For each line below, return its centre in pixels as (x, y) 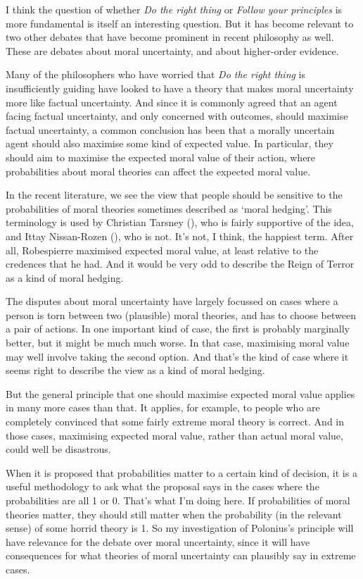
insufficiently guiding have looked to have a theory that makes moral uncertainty (180, 88)
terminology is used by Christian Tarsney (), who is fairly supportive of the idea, (180, 222)
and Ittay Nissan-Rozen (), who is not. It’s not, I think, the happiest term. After (180, 236)
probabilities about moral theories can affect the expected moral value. (158, 171)
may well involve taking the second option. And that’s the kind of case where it (177, 356)
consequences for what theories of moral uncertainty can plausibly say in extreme (181, 555)
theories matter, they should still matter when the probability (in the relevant (174, 514)
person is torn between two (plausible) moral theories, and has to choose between (181, 315)
